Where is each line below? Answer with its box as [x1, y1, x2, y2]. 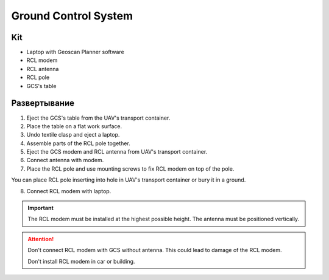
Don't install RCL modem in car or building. [27, 258, 135, 265]
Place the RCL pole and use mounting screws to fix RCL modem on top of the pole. [26, 165, 235, 172]
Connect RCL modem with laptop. [26, 187, 111, 194]
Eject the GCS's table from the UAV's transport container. [26, 114, 171, 121]
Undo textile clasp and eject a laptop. [26, 131, 120, 138]
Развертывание [11, 98, 74, 109]
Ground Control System [11, 9, 133, 22]
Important [27, 204, 54, 212]
